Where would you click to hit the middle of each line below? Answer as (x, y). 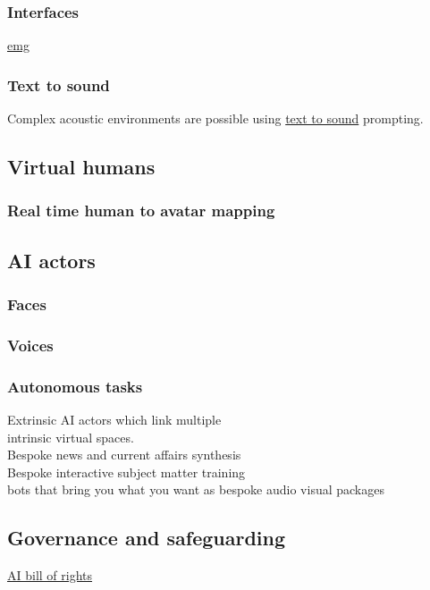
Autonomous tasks (75, 386)
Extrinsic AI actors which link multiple (114, 419)
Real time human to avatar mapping (141, 211)
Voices (30, 345)
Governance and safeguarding (147, 538)
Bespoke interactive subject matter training (126, 472)
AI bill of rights (50, 575)
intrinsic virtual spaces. (71, 437)
